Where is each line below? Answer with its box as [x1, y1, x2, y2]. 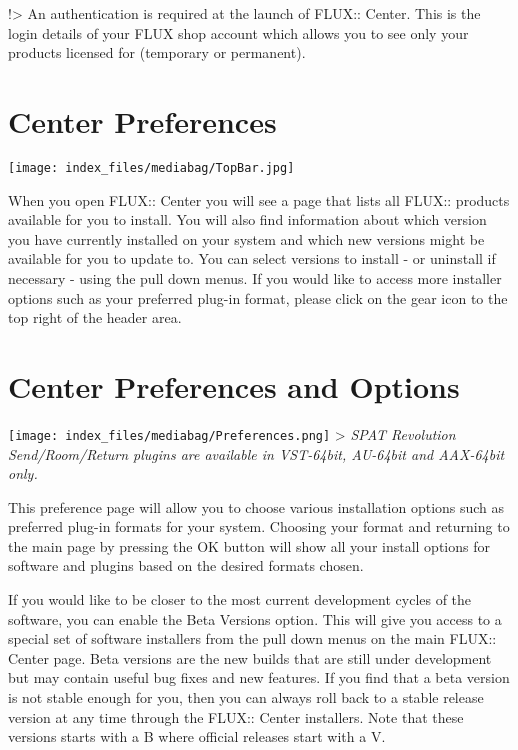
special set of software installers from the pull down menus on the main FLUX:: [8, 628, 497, 649]
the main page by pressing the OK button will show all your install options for [8, 535, 490, 556]
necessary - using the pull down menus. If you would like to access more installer [8, 267, 502, 288]
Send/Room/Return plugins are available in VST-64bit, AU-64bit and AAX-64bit [8, 443, 505, 464]
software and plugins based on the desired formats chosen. [8, 555, 364, 576]
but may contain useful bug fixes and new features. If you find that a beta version [8, 667, 510, 688]
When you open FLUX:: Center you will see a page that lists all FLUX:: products [8, 189, 510, 210]
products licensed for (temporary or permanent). [8, 42, 306, 63]
